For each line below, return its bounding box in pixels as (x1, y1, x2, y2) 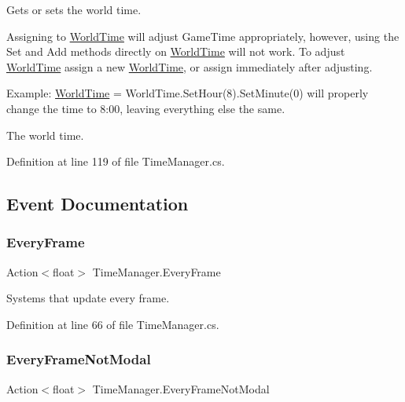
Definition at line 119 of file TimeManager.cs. (6, 153, 225, 170)
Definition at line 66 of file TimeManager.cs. (6, 316, 219, 332)
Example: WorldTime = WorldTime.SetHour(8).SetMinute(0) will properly (6, 85, 369, 101)
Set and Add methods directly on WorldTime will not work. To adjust (6, 43, 345, 60)
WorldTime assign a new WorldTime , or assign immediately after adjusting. (6, 58, 373, 75)
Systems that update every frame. (6, 290, 170, 306)
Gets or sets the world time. (6, 2, 142, 17)
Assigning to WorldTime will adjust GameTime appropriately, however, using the (6, 27, 399, 44)
